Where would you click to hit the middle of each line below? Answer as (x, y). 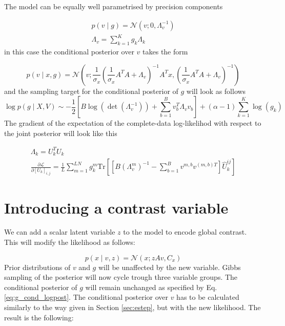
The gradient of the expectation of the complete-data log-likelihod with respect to (133, 123)
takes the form (165, 51)
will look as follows (216, 91)
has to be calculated (208, 297)
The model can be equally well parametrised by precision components (114, 6)
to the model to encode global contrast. (185, 232)
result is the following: (39, 317)
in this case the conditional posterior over (69, 51)
